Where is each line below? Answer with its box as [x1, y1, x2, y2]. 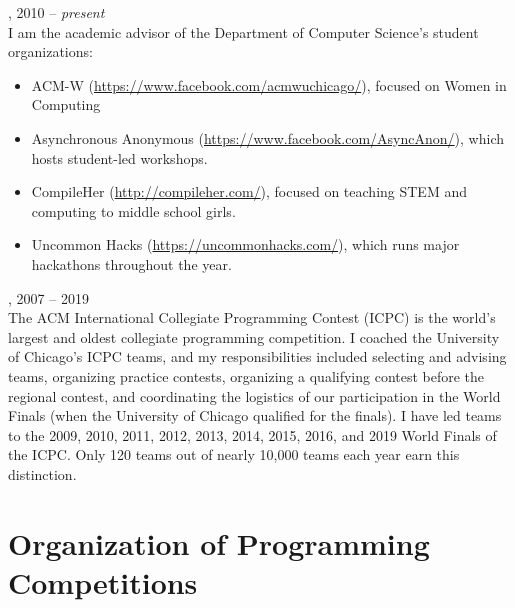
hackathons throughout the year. [31, 253, 232, 274]
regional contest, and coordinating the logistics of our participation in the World [8, 385, 501, 406]
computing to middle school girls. [31, 200, 236, 221]
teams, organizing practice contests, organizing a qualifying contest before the [8, 365, 485, 386]
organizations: [8, 41, 93, 62]
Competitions [8, 561, 198, 602]
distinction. [8, 463, 77, 484]
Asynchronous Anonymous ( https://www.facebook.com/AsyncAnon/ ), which [31, 127, 504, 148]
